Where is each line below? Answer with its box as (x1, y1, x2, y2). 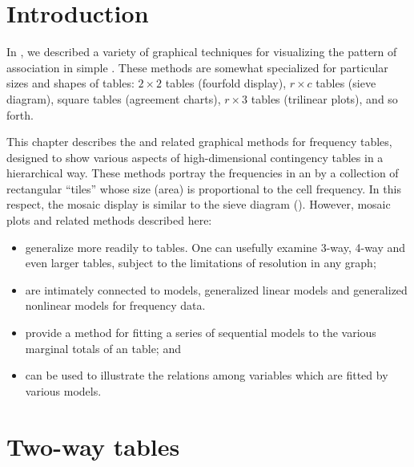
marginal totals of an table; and (25, 339, 181, 356)
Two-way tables (6, 429, 180, 462)
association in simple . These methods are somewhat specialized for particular (6, 59, 388, 75)
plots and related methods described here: (6, 212, 212, 229)
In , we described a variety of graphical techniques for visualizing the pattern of (6, 43, 397, 60)
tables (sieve (316, 75, 376, 91)
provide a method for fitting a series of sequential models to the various (25, 324, 376, 341)
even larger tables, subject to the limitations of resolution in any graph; (25, 254, 376, 271)
